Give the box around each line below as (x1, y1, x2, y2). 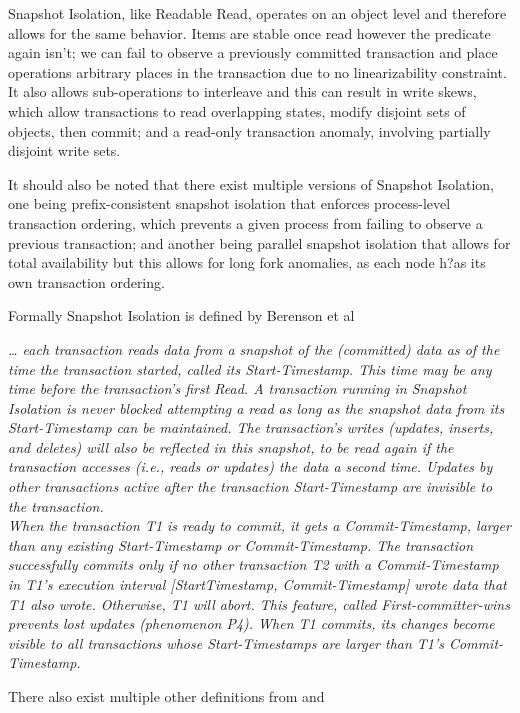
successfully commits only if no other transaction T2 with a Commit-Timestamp (8, 554, 499, 575)
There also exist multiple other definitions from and (8, 686, 325, 706)
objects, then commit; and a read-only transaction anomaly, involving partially (8, 120, 491, 141)
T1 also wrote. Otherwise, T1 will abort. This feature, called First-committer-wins (8, 593, 510, 614)
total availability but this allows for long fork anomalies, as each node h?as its (8, 252, 486, 273)
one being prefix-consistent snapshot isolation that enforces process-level (8, 193, 451, 214)
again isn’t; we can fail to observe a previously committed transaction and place (8, 42, 498, 63)
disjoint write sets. (8, 140, 121, 161)
